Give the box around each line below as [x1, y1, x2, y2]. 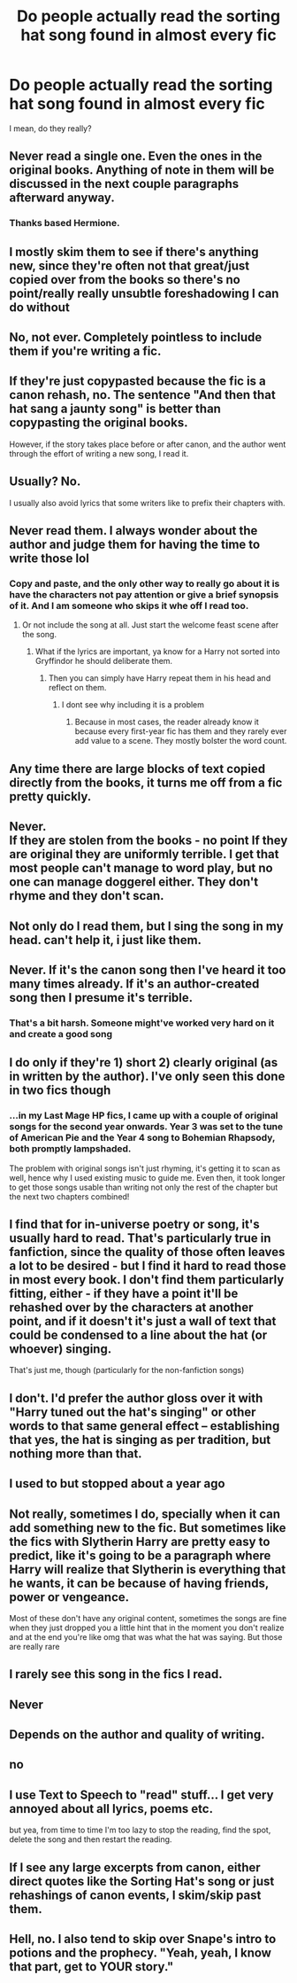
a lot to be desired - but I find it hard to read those [9, 1258, 286, 1273]
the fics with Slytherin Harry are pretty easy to [9, 1534, 270, 1549]
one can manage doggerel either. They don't [9, 875, 259, 890]
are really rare [9, 1641, 60, 1651]
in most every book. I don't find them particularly [9, 1272, 285, 1287]
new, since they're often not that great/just [9, 258, 250, 273]
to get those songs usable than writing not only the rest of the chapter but [9, 1182, 278, 1192]
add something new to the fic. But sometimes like [9, 1520, 286, 1535]
